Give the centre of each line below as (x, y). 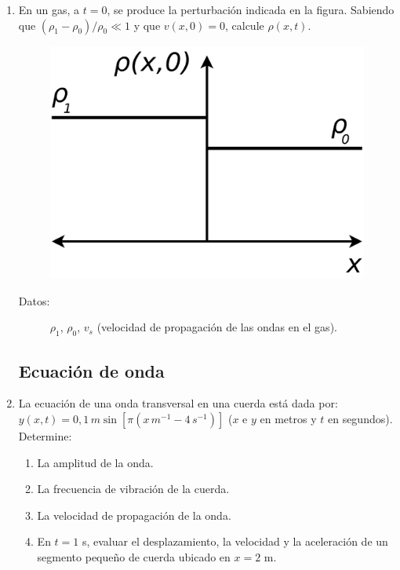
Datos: (34, 300)
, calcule (244, 25)
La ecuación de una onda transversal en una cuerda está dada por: (178, 403)
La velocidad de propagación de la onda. (134, 515)
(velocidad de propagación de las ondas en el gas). (217, 327)
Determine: (45, 436)
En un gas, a (49, 9)
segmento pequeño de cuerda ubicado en (134, 556)
